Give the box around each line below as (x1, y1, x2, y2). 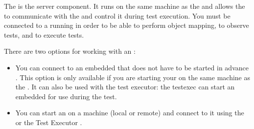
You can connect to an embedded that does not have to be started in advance (15, 62, 249, 72)
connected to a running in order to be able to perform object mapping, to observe (4, 20, 249, 30)
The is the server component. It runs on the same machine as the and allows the (4, 1, 245, 11)
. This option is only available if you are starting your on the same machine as (15, 72, 251, 82)
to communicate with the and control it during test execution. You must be (4, 10, 231, 21)
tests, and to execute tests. (4, 29, 84, 40)
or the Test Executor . (15, 117, 82, 127)
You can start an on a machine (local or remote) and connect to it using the (15, 107, 244, 118)
